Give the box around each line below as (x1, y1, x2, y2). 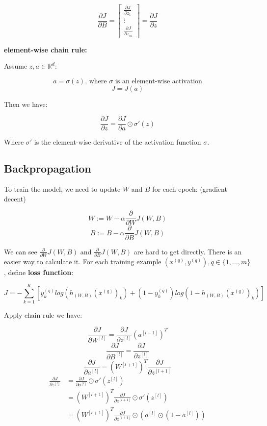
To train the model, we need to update (4, 184, 121, 194)
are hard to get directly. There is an (133, 246, 242, 256)
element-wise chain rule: (4, 44, 87, 54)
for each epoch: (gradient (152, 184, 227, 194)
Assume (4, 61, 27, 71)
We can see (4, 246, 37, 256)
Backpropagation (4, 161, 91, 176)
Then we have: (4, 99, 48, 109)
